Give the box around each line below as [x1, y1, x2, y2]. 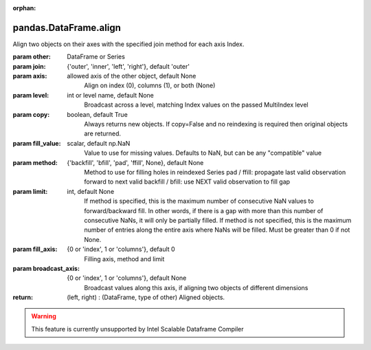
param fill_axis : [12, 245, 58, 254]
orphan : [12, 4, 36, 12]
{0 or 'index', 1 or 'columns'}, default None [67, 274, 187, 282]
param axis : [12, 72, 47, 80]
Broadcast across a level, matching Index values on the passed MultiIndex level [84, 100, 308, 109]
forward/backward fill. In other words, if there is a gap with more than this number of [84, 206, 324, 215]
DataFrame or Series [67, 52, 125, 61]
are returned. [84, 129, 122, 138]
